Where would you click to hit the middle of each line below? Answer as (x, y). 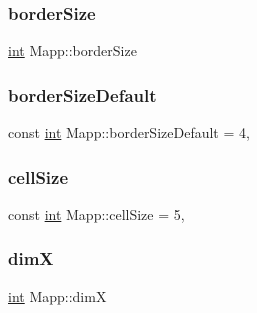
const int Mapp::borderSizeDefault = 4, (129, 132)
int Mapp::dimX (57, 295)
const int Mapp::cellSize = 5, (96, 213)
